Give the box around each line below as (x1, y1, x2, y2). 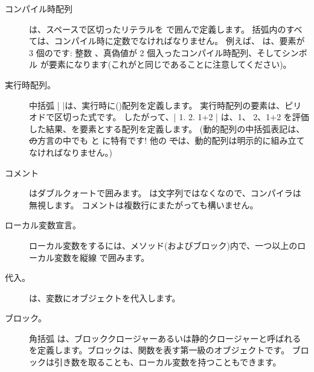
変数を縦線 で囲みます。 (54, 251, 150, 263)
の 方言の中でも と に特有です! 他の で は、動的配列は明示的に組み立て (29, 134, 305, 147)
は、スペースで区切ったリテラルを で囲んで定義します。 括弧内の (29, 22, 286, 35)
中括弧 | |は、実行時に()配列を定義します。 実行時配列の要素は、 (29, 98, 285, 111)
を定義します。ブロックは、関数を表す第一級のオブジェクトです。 (29, 344, 290, 356)
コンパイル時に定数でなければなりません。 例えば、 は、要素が (54, 34, 305, 47)
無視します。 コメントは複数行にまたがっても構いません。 (29, 198, 258, 211)
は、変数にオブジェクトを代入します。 (29, 291, 181, 304)
